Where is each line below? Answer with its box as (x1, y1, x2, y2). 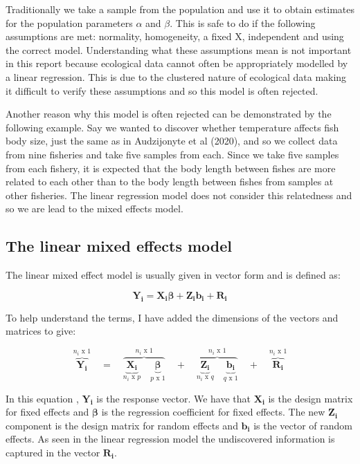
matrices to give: (6, 324, 76, 338)
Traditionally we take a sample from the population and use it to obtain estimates (6, 2, 354, 16)
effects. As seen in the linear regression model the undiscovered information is (6, 431, 335, 446)
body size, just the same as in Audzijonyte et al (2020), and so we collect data (6, 133, 338, 148)
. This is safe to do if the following (170, 15, 316, 30)
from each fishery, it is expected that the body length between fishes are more (6, 160, 336, 175)
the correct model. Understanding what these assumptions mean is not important (6, 42, 352, 57)
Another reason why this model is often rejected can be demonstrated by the (6, 106, 332, 121)
